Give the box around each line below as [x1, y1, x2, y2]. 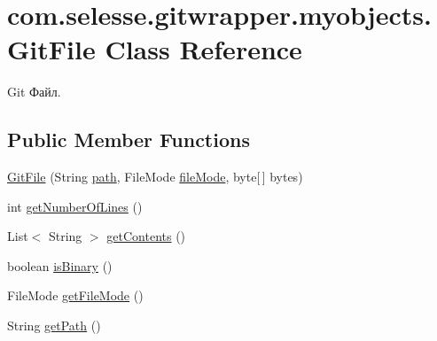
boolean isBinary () [7, 256, 113, 275]
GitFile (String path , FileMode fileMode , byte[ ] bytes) [7, 167, 303, 186]
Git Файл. [7, 82, 61, 101]
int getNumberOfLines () [7, 197, 143, 215]
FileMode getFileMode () [7, 286, 144, 305]
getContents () [106, 227, 186, 245]
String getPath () [7, 316, 101, 335]
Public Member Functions [7, 126, 250, 153]
